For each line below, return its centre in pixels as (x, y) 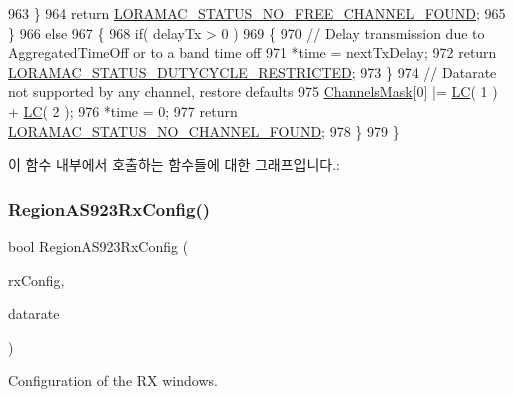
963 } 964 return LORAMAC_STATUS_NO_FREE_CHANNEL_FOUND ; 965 (257, 13)
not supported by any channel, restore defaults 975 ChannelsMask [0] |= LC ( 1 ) (253, 91)
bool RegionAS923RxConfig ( (98, 245)
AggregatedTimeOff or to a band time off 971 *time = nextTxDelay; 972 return (252, 52)
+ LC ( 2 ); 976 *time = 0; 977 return (123, 110)
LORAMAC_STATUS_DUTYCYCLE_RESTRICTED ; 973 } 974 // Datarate (252, 71)
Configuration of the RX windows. (113, 380)
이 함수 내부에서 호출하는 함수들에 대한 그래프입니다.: (174, 164)
